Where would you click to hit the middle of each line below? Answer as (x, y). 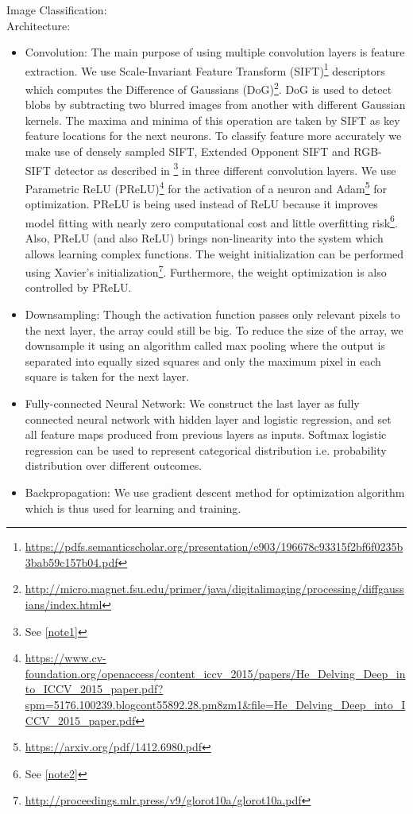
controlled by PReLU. (78, 287)
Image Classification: (57, 10)
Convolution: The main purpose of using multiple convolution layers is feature (215, 52)
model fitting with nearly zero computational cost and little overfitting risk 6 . (211, 221)
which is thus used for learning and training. (133, 508)
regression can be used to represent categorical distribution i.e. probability (206, 450)
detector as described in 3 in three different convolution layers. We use (225, 169)
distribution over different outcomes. (114, 465)
